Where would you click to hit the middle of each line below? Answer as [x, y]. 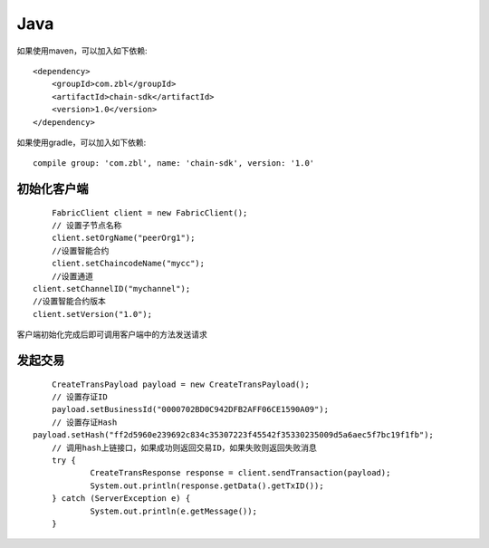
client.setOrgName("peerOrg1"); [123, 238]
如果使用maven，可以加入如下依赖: [82, 51]
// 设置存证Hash [84, 422]
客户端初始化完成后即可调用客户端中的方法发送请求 [112, 334]
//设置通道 [72, 276]
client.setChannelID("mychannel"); [112, 289]
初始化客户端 [53, 189]
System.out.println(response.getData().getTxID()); [207, 486]
